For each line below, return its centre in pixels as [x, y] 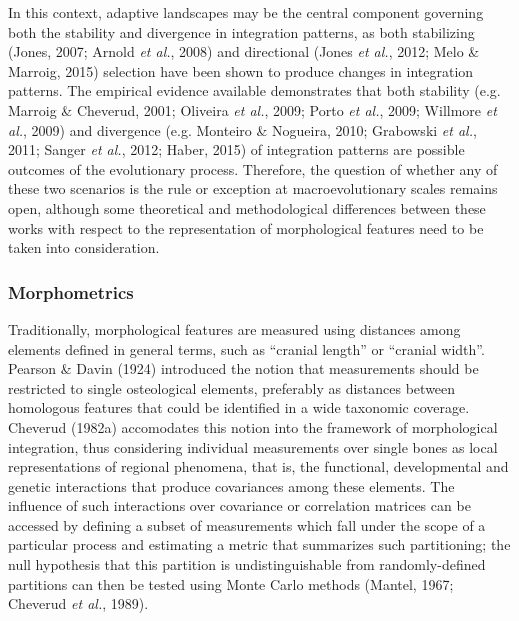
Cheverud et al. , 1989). [78, 603]
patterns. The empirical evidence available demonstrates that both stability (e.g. [254, 90]
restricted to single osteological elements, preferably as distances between [232, 387]
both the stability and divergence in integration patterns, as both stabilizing [241, 31]
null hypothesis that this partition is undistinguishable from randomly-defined [247, 564]
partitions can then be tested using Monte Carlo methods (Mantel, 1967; [231, 583]
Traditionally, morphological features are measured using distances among [234, 328]
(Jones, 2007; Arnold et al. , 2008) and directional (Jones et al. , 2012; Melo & [244, 51]
